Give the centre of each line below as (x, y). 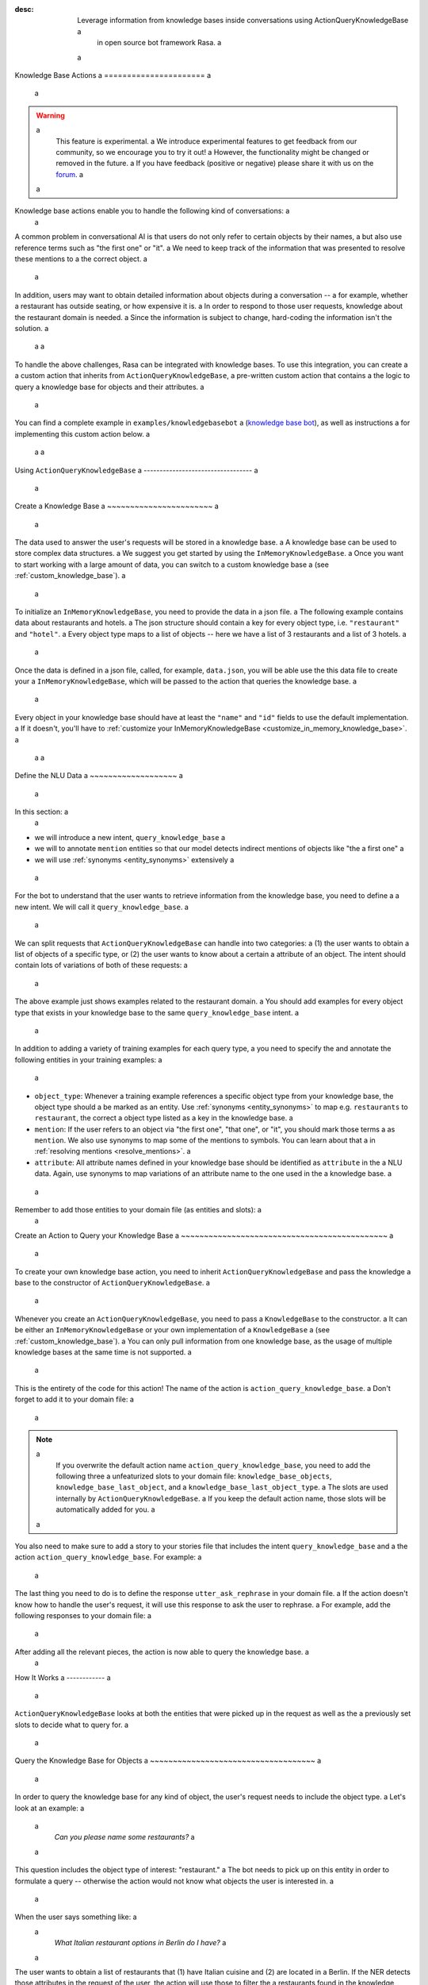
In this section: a (42, 812)
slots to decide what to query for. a (72, 1725)
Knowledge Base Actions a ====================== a (113, 75)
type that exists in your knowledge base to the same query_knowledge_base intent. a (157, 1012)
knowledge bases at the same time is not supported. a (103, 1352)
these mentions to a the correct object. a (81, 259)
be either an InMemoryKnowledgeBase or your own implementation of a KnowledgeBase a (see (172, 1330)
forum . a (69, 174)
